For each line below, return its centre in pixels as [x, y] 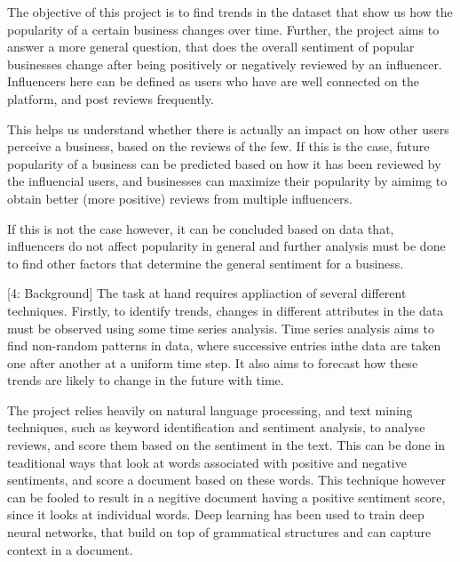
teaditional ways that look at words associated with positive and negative [207, 462]
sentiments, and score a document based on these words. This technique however [227, 480]
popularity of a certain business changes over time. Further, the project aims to [223, 29]
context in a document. [70, 549]
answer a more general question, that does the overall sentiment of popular [211, 47]
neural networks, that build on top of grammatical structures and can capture [219, 532]
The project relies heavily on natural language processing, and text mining [210, 409]
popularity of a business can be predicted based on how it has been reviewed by [224, 163]
